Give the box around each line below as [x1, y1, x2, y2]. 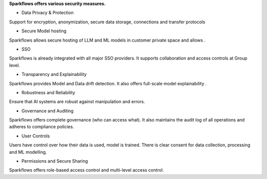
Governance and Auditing [21, 108, 74, 114]
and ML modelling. [9, 149, 47, 155]
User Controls [21, 133, 50, 139]
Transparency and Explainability [21, 71, 87, 77]
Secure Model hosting [21, 28, 67, 34]
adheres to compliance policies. [9, 124, 74, 130]
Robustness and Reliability [21, 89, 75, 95]
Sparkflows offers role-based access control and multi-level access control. [9, 167, 164, 173]
